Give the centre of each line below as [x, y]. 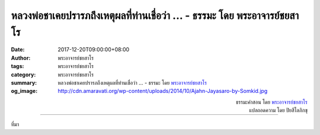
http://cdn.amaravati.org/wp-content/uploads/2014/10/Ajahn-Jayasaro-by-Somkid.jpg [163, 91]
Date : [18, 50]
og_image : [24, 91]
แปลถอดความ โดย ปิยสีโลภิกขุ [278, 110]
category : [23, 75]
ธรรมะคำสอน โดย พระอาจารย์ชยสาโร [271, 102]
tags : [17, 66]
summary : [24, 82]
